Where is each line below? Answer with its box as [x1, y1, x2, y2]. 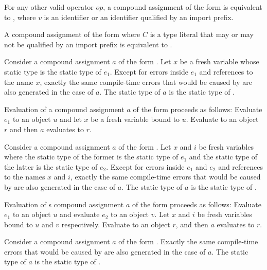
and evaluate [60, 209, 100, 220]
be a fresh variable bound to [91, 114, 180, 124]
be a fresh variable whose [180, 56, 259, 67]
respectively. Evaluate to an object [61, 219, 170, 229]
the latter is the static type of [4, 161, 98, 172]
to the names [4, 171, 45, 182]
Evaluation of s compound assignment [4, 199, 124, 209]
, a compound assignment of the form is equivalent [103, 2, 262, 12]
